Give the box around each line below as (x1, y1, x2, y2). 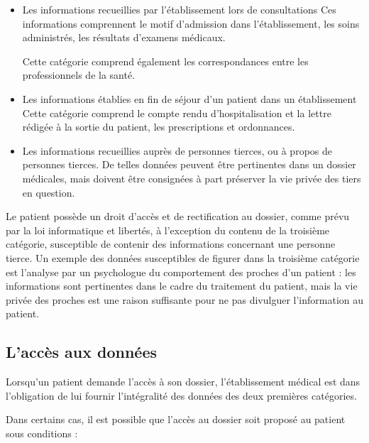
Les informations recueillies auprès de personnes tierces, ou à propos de (22, 143, 332, 158)
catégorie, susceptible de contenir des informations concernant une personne (6, 236, 336, 251)
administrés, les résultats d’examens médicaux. (22, 30, 226, 45)
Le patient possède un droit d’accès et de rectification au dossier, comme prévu (6, 209, 350, 224)
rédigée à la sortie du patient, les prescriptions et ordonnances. (22, 119, 295, 134)
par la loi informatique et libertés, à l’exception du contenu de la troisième (6, 222, 330, 237)
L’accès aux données (6, 341, 158, 363)
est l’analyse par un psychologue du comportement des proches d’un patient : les (6, 264, 356, 279)
